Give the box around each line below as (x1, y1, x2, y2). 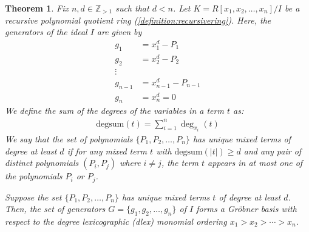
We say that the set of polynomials (5, 133, 133, 145)
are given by (97, 25, 142, 38)
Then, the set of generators (5, 202, 106, 215)
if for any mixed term (67, 144, 148, 157)
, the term (161, 156, 199, 169)
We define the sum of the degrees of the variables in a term (5, 104, 224, 117)
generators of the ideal (5, 25, 87, 38)
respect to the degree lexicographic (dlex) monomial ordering (5, 215, 227, 228)
